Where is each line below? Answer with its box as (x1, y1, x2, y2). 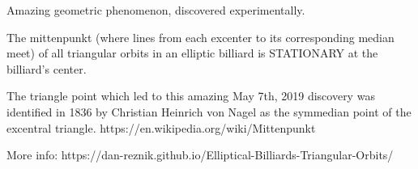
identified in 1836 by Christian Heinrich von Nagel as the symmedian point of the (6, 103, 412, 120)
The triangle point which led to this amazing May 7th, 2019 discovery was (6, 87, 375, 104)
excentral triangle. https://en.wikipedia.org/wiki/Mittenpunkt (6, 119, 316, 136)
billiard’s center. (6, 60, 87, 77)
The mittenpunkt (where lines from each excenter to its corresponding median (6, 28, 395, 45)
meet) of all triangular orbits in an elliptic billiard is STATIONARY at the (6, 44, 378, 61)
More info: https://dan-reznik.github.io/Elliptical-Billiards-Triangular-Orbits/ (6, 146, 394, 163)
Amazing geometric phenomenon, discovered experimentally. (6, 2, 305, 18)
